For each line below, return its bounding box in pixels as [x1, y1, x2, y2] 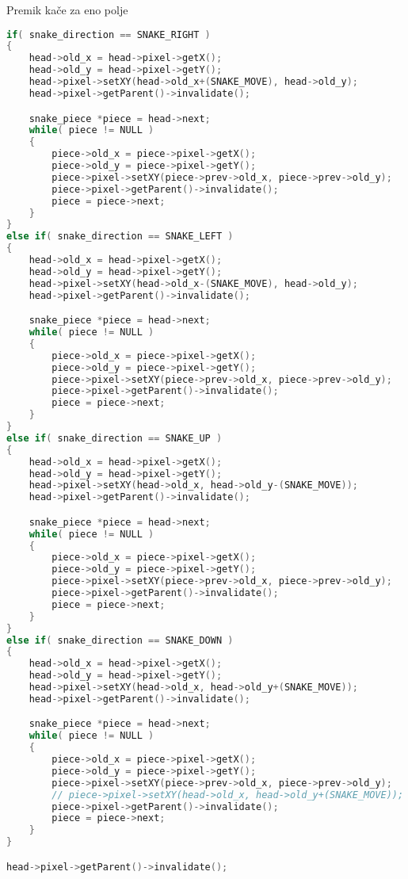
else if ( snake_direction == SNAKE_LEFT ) [6, 231, 234, 243]
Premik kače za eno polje [6, 2, 128, 17]
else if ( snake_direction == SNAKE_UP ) [6, 432, 223, 444]
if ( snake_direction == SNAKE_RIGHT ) [6, 29, 211, 40]
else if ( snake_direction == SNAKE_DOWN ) [6, 634, 234, 646]
